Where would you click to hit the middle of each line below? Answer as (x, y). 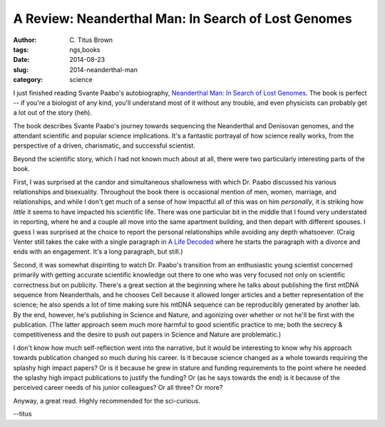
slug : (21, 70)
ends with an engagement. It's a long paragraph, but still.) (98, 252)
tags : (21, 49)
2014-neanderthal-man (104, 70)
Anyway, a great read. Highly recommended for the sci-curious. (107, 401)
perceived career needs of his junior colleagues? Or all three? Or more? (118, 388)
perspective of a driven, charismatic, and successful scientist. (104, 145)
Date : (21, 60)
